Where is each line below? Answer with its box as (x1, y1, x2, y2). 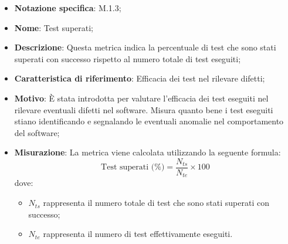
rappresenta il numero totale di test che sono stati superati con (43, 196, 269, 209)
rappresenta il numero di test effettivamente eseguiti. (43, 228, 233, 240)
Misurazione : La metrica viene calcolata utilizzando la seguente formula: (14, 146, 281, 158)
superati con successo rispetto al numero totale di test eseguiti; (14, 52, 241, 65)
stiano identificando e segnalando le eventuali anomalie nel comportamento (14, 115, 284, 127)
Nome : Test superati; (14, 21, 93, 33)
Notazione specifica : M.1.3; (14, 2, 121, 13)
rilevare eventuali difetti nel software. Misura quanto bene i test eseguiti (14, 103, 273, 116)
